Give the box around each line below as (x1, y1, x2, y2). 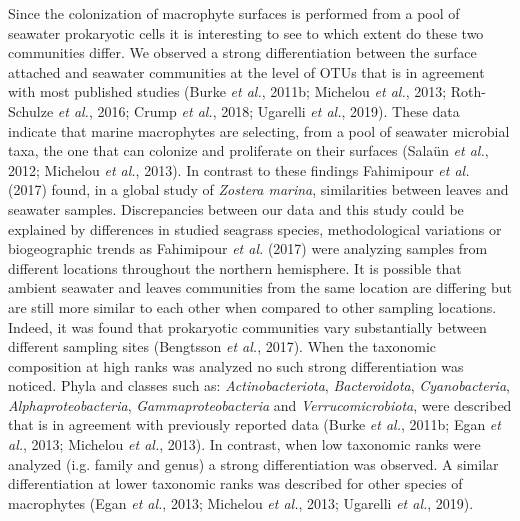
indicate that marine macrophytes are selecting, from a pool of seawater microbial (8, 120, 510, 141)
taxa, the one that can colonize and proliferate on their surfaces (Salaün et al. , (8, 140, 489, 161)
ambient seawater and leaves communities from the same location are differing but (8, 277, 513, 298)
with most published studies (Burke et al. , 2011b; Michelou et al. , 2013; (8, 81, 447, 102)
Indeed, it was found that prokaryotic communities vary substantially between (8, 316, 487, 337)
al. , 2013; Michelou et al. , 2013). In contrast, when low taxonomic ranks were (8, 434, 481, 455)
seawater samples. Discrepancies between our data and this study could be (8, 198, 464, 219)
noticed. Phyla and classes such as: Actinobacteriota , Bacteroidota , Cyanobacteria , (8, 375, 510, 396)
